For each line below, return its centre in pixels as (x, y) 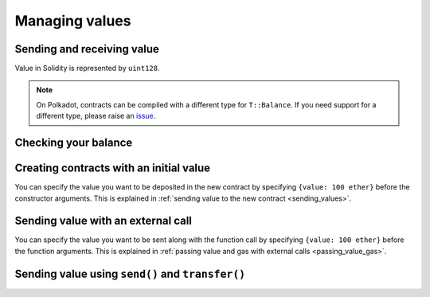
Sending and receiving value (87, 49)
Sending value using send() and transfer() (130, 274)
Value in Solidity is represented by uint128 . (87, 68)
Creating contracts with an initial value (113, 168)
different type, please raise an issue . (96, 116)
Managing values (73, 21)
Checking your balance (74, 143)
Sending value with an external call (104, 221)
